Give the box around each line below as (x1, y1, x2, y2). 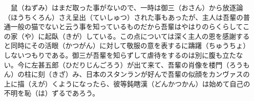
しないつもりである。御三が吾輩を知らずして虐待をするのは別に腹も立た (4, 50, 236, 60)
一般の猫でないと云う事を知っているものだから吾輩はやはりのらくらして (10, 21, 243, 32)
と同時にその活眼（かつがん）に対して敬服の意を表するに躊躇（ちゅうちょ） (4, 40, 250, 50)
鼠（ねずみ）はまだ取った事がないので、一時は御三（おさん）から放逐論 (10, 2, 243, 12)
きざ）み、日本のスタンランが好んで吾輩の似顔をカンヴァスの (51, 69, 250, 79)
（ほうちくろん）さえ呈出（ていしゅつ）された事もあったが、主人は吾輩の (4, 12, 243, 22)
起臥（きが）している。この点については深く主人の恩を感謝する (44, 31, 250, 41)
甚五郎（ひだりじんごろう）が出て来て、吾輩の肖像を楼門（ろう (38, 59, 243, 69)
